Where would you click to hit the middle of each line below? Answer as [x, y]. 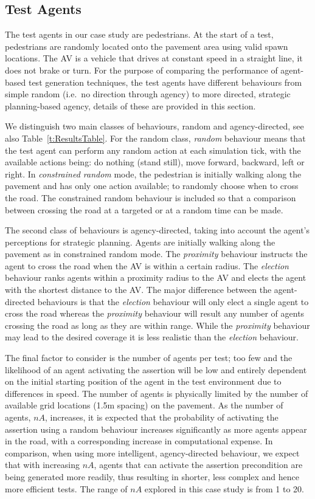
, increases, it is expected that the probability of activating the [162, 417]
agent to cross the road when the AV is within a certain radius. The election [147, 265]
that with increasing [43, 465]
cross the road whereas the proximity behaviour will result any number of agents [155, 313]
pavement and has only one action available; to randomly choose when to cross [152, 186]
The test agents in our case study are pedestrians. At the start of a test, [139, 34]
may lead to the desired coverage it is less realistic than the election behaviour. [152, 337]
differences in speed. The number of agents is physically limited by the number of [157, 393]
